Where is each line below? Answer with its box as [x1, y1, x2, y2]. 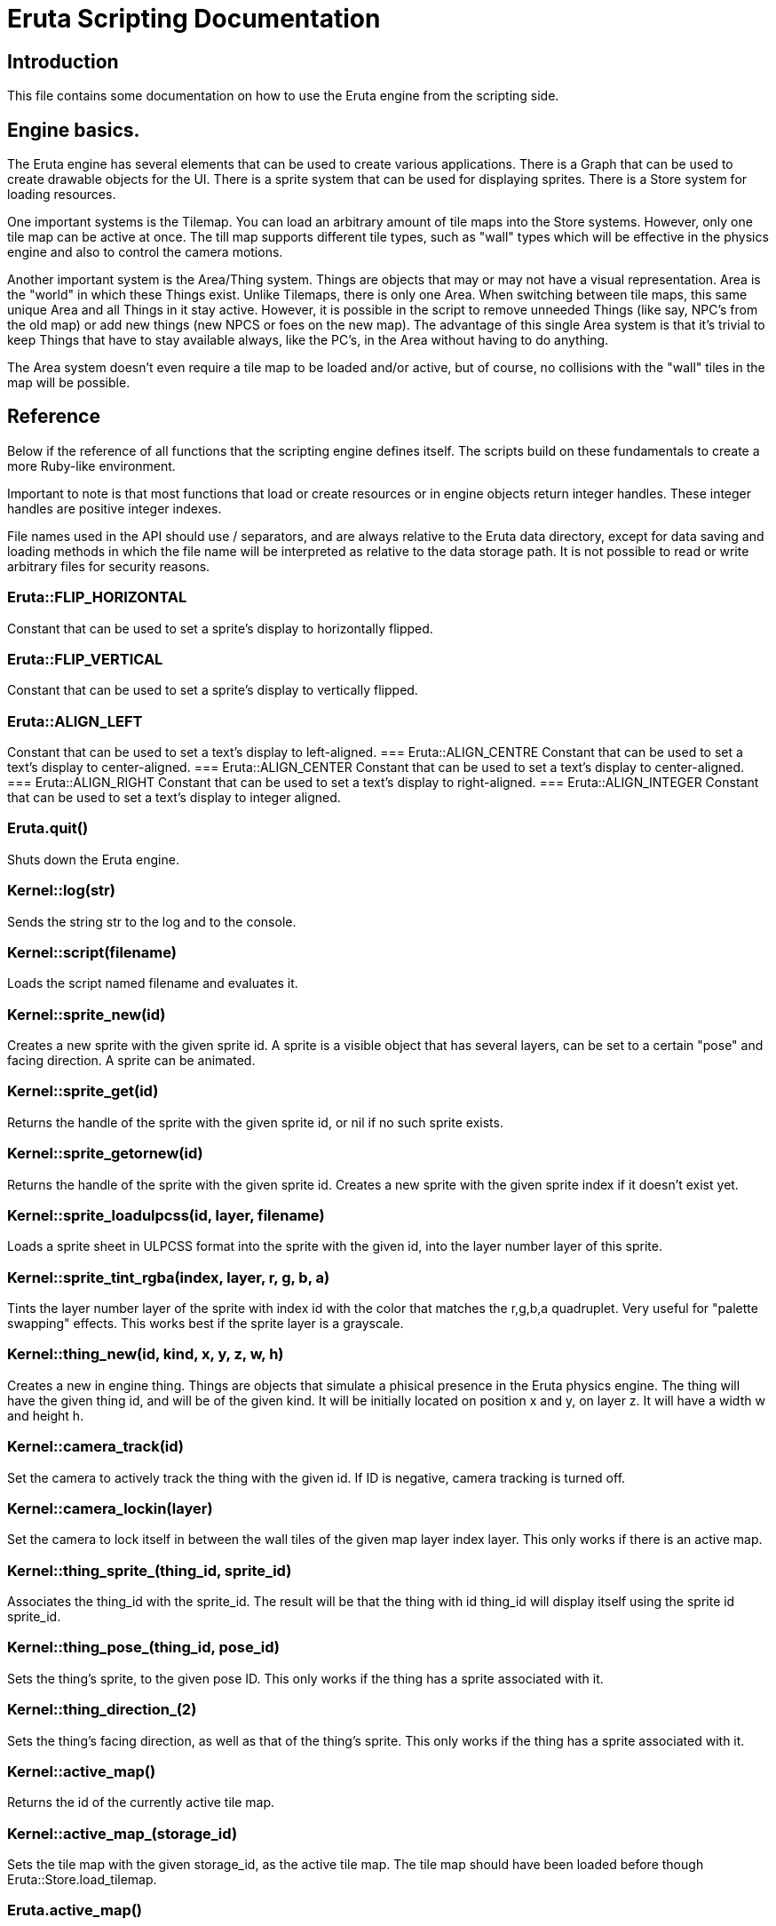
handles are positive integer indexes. [7, 500, 222, 516]
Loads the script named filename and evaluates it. [7, 975, 298, 991]
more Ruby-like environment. [7, 458, 176, 474]
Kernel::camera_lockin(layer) [7, 1499, 213, 1517]
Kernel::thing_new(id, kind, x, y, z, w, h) [7, 1345, 284, 1364]
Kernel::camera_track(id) [7, 1437, 185, 1456]
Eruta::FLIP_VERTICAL [7, 649, 163, 668]
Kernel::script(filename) [7, 943, 177, 961]
